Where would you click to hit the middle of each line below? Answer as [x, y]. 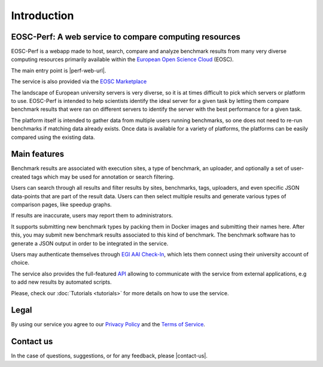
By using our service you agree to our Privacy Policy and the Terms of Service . [108, 324]
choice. [20, 263]
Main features [38, 154]
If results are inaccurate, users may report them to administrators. [92, 216]
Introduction [42, 16]
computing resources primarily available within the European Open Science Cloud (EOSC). [122, 59]
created [21, 177]
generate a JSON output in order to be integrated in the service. [90, 243]
